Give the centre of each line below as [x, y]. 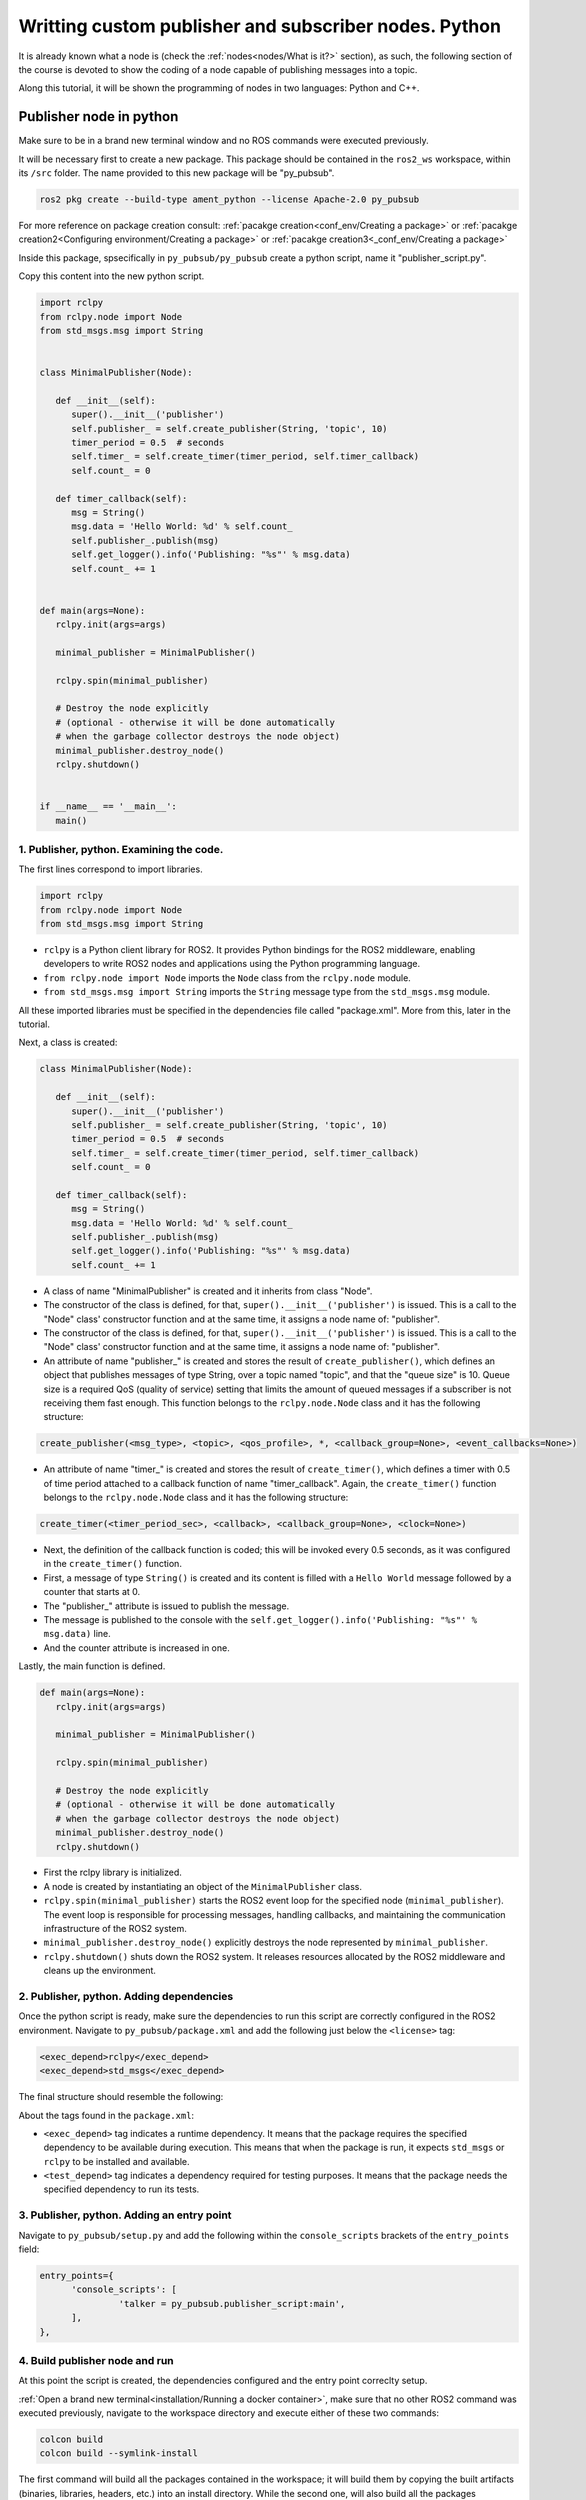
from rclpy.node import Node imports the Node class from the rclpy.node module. [227, 977]
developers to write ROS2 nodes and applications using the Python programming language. [231, 964]
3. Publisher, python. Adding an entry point [125, 2215]
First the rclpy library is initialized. [112, 1872]
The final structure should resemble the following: [121, 2097]
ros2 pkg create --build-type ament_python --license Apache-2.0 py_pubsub [229, 199]
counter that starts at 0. [92, 1592]
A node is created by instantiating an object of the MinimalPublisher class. [202, 1886]
